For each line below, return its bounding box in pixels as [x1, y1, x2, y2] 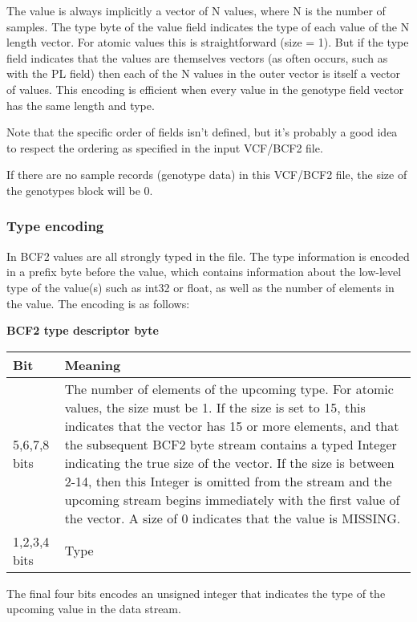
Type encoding [6, 216, 104, 236]
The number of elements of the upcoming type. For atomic [64, 379, 394, 398]
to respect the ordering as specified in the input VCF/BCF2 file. [6, 139, 323, 156]
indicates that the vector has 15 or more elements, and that [64, 416, 399, 435]
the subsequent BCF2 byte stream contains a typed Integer [64, 434, 397, 453]
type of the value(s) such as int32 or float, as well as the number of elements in [6, 278, 395, 295]
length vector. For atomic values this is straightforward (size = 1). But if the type [6, 34, 409, 51]
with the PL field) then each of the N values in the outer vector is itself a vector [6, 65, 401, 82]
